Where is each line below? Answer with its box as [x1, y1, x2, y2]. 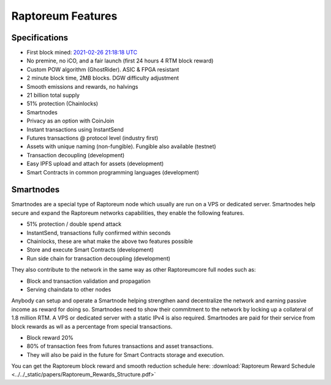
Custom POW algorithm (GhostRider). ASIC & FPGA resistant [26, 65, 180, 73]
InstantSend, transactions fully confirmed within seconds [26, 229, 171, 236]
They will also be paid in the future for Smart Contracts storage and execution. [26, 351, 225, 358]
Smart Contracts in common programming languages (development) [26, 168, 199, 176]
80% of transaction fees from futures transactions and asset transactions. [26, 343, 214, 350]
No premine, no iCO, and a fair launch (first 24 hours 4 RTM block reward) [26, 57, 214, 64]
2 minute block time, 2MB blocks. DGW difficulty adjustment [26, 74, 179, 82]
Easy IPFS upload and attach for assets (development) [26, 160, 164, 168]
